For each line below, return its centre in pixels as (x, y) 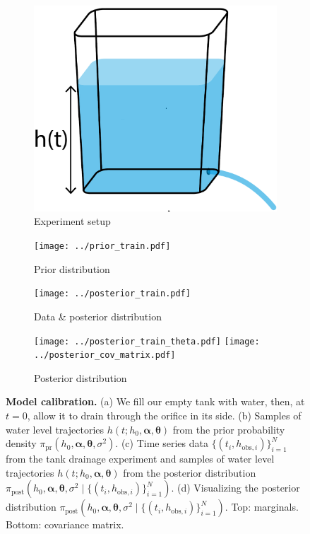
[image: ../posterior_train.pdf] (112, 294)
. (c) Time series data (162, 443)
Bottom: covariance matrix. (65, 524)
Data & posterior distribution (98, 316)
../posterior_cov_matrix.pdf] (105, 355)
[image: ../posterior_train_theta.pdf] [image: (147, 341)
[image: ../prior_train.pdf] (102, 246)
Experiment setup (72, 221)
